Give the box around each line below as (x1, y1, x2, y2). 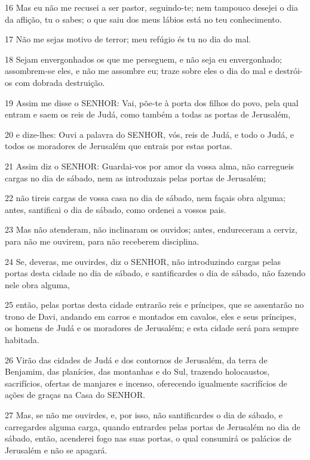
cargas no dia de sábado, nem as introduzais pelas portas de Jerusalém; (5, 171, 266, 184)
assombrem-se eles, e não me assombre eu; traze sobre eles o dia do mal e (5, 64, 272, 77)
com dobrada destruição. (15, 76, 105, 88)
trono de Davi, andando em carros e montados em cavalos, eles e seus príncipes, (5, 310, 297, 322)
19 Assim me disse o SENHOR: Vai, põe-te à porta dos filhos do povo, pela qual (5, 96, 299, 109)
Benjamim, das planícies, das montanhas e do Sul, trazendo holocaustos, (5, 365, 270, 378)
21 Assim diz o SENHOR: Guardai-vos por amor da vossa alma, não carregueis (5, 159, 294, 172)
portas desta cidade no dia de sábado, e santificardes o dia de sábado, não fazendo (5, 267, 306, 279)
